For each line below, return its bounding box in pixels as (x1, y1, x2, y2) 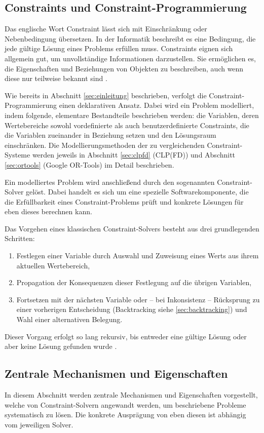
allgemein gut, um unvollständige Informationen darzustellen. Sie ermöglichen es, (5, 53, 256, 63)
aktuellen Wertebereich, (16, 260, 90, 270)
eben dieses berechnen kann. (5, 206, 92, 217)
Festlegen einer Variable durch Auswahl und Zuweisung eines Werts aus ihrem (16, 250, 259, 261)
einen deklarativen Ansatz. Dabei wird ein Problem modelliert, (59, 100, 254, 110)
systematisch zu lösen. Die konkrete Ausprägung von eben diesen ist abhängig (5, 409, 246, 420)
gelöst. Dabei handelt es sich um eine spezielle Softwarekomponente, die (26, 186, 249, 197)
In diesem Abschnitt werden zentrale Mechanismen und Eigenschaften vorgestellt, (5, 389, 258, 400)
